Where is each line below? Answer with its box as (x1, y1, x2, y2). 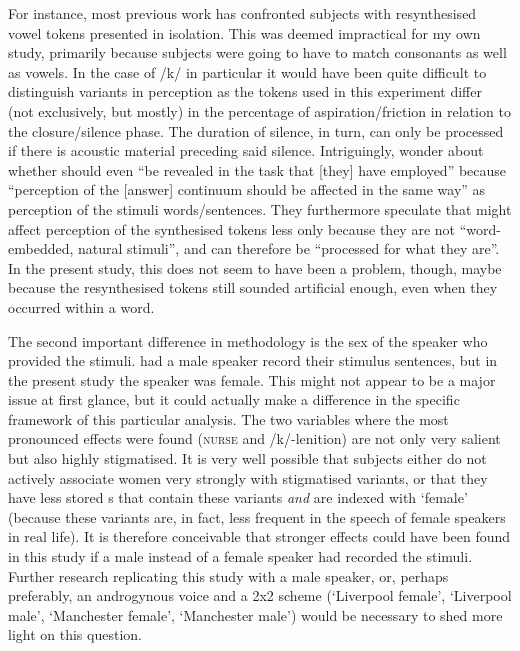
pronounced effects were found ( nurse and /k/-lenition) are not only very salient (8, 428, 501, 449)
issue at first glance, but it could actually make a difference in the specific (8, 389, 460, 410)
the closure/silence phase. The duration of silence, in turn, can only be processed (8, 120, 504, 141)
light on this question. (8, 624, 142, 645)
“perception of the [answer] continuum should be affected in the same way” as (8, 179, 486, 200)
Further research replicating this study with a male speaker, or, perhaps (8, 565, 449, 586)
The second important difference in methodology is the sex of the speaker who (8, 330, 488, 351)
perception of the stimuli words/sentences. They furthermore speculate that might (8, 198, 512, 219)
